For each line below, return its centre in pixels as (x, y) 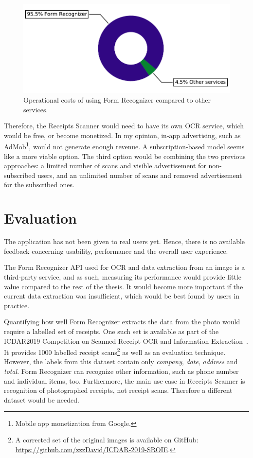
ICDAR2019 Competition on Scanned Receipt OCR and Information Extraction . (126, 341)
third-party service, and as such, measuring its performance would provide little (123, 276)
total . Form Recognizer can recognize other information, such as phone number (121, 371)
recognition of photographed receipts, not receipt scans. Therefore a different (118, 390)
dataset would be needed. (42, 399)
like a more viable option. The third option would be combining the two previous (125, 156)
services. (36, 109)
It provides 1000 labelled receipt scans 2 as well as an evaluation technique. (115, 351)
